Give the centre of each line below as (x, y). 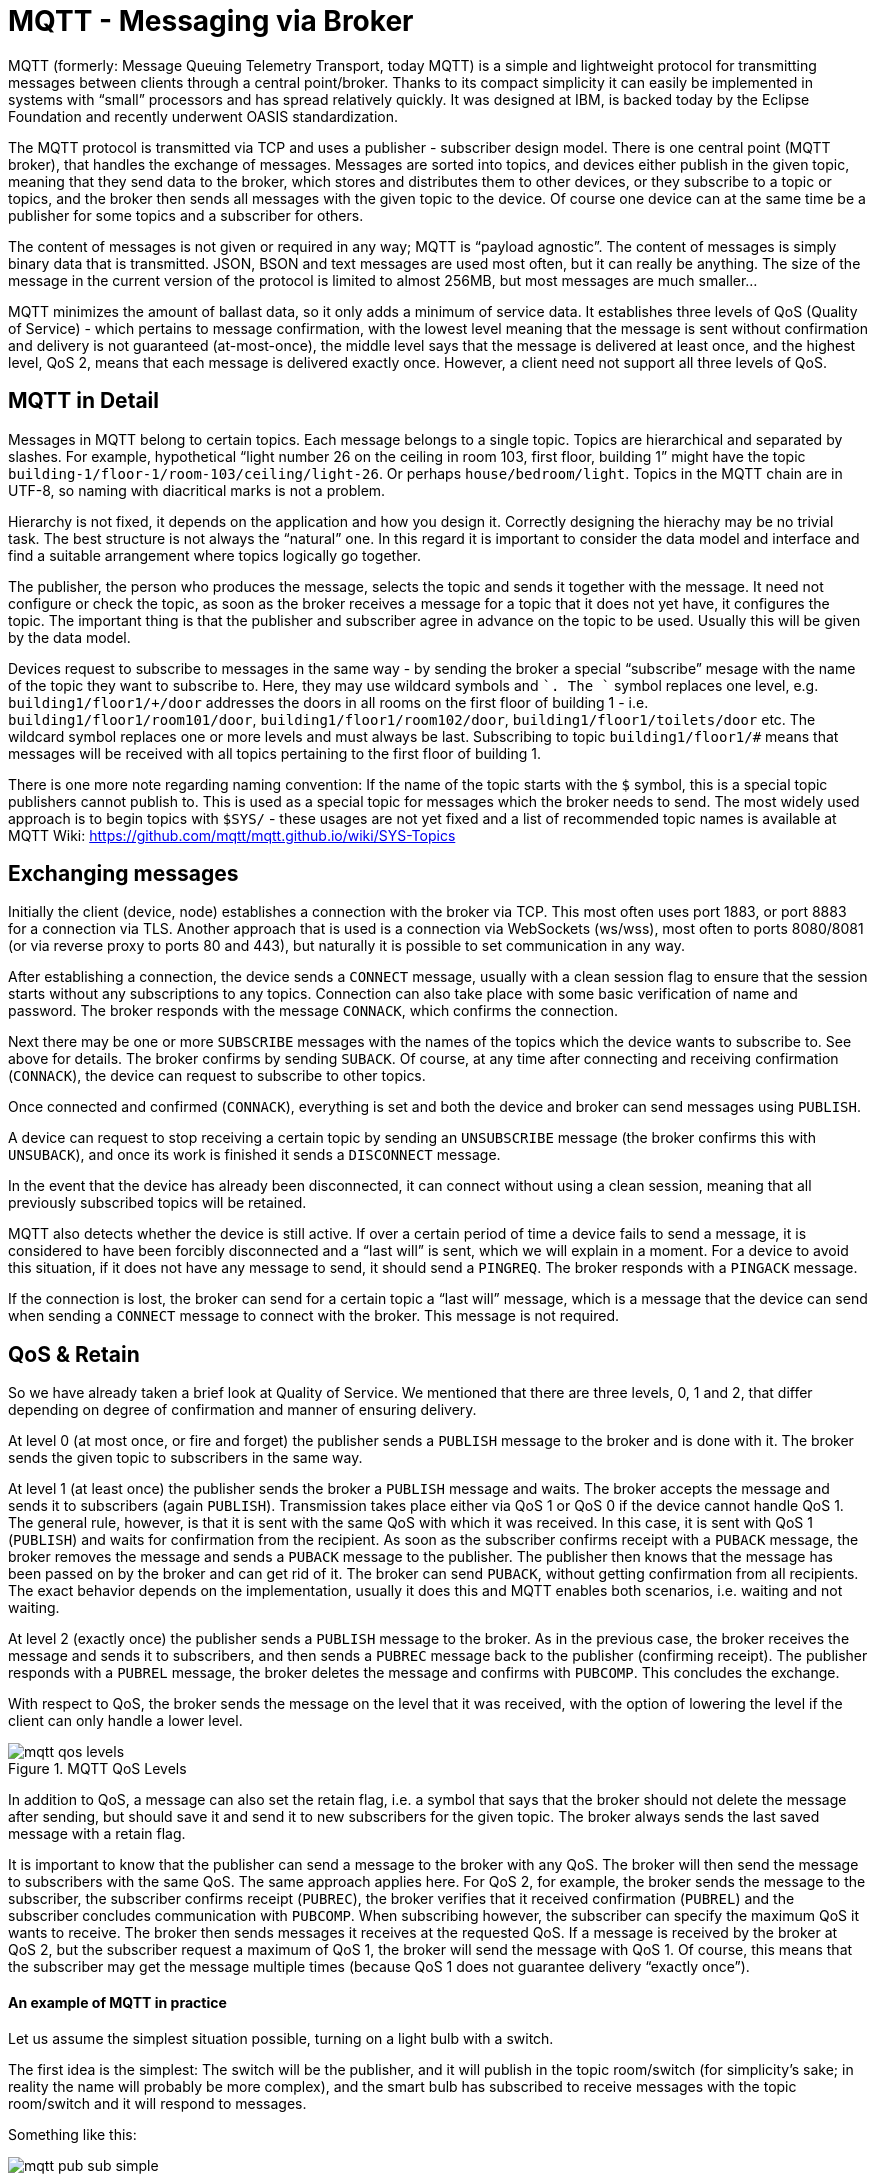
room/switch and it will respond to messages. (157, 2103)
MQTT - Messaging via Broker (211, 21)
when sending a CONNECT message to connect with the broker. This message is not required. (314, 1316)
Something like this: (72, 2134)
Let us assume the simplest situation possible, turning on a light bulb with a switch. (281, 2038)
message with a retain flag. (97, 1834)
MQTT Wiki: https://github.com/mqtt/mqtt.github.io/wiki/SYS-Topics (232, 835)
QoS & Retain (74, 1354)
